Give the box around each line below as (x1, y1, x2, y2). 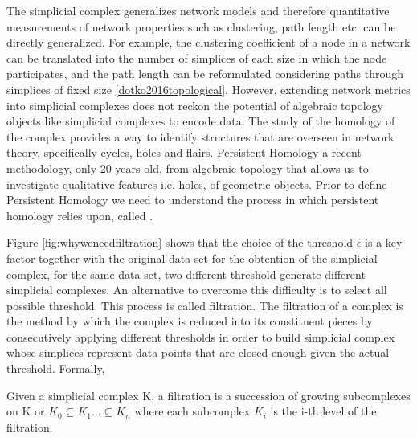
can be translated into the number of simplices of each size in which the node (6, 49, 387, 66)
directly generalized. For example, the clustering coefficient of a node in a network (6, 34, 411, 51)
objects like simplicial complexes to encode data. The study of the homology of (6, 113, 395, 129)
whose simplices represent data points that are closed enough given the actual (6, 344, 390, 361)
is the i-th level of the (270, 403, 377, 420)
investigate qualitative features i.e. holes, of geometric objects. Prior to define (6, 175, 387, 192)
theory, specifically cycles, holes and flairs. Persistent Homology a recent (6, 144, 362, 161)
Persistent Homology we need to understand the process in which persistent (6, 191, 379, 208)
